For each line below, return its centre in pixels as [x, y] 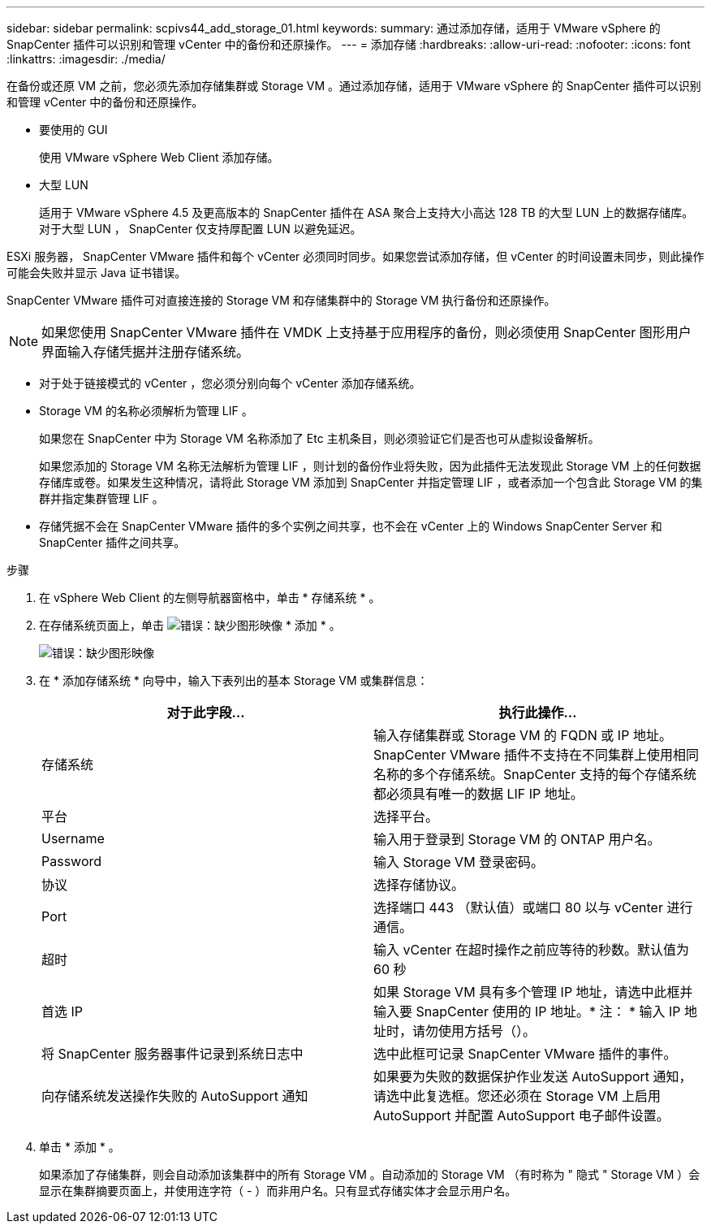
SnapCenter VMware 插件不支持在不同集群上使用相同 [536, 755]
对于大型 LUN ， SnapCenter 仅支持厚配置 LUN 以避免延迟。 [200, 229]
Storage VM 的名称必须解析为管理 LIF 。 [146, 411]
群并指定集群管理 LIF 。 [101, 498]
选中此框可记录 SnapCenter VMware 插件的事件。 [525, 1054]
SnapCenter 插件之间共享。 [112, 542]
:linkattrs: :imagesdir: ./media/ [86, 59]
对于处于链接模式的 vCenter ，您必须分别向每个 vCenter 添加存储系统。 [230, 383]
